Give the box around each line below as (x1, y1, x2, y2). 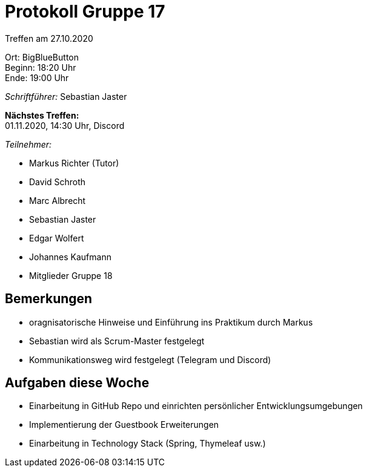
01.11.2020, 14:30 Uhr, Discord (5, 120, 125, 131)
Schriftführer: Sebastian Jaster (5, 91, 127, 102)
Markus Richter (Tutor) (29, 157, 119, 168)
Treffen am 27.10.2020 (5, 33, 93, 44)
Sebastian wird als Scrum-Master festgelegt (29, 335, 205, 346)
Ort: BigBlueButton (5, 51, 79, 62)
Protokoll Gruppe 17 (5, 1, 165, 22)
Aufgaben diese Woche (5, 375, 150, 391)
